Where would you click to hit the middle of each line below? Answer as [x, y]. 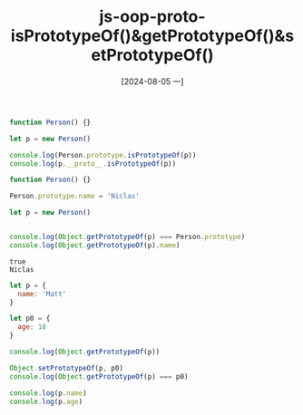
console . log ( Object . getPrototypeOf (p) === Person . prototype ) [127, 237]
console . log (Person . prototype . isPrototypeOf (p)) [103, 155]
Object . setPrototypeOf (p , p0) [67, 368]
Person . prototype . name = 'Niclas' [75, 197]
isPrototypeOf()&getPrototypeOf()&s [152, 36]
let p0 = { [30, 319]
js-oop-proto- [152, 17]
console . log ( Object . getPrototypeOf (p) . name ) [95, 245]
